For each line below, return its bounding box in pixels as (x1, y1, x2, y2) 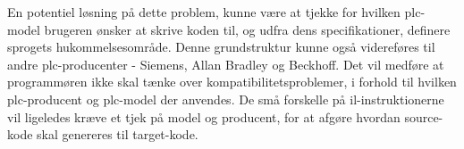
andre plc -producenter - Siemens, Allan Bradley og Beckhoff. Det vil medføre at (7, 54, 444, 73)
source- (404, 107, 443, 126)
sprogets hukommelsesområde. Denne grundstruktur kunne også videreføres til (7, 37, 435, 56)
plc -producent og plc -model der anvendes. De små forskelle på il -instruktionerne (7, 89, 444, 108)
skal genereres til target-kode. (37, 125, 198, 144)
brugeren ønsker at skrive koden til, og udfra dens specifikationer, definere (44, 20, 451, 38)
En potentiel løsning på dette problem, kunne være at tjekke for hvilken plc (7, 3, 421, 21)
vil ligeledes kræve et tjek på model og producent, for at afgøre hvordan (7, 107, 401, 126)
